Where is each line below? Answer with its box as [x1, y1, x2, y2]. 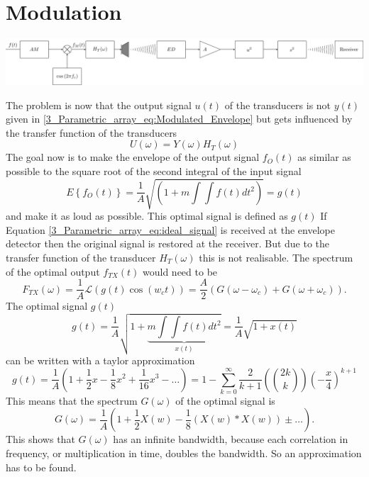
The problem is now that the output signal [6, 97, 192, 112]
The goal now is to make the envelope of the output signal [6, 150, 260, 164]
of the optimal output [6, 264, 100, 279]
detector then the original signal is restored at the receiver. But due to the [6, 236, 330, 251]
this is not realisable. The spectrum [199, 249, 353, 264]
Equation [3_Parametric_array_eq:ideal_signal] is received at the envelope [6, 222, 335, 237]
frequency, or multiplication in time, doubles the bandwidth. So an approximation [6, 446, 362, 461]
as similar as [297, 150, 351, 164]
